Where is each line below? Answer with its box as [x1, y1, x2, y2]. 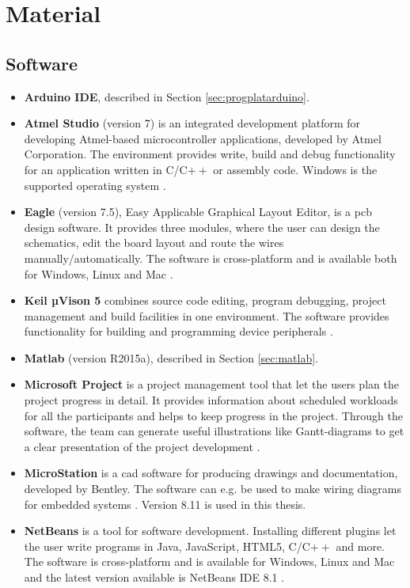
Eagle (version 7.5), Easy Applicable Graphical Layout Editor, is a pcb [24, 203, 372, 220]
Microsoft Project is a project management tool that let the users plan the [24, 376, 399, 393]
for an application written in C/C [24, 161, 188, 177]
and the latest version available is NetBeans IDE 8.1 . [24, 569, 285, 586]
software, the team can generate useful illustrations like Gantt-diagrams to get [24, 423, 404, 439]
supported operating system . [24, 176, 166, 193]
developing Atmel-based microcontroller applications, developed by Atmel [24, 130, 382, 146]
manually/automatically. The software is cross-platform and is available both [24, 249, 397, 266]
